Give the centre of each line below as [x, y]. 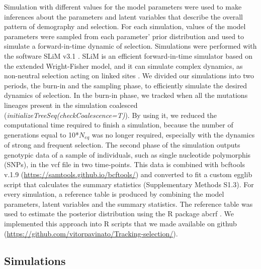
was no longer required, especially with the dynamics [173, 134]
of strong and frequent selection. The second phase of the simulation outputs [122, 145]
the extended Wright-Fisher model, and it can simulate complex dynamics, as [123, 65]
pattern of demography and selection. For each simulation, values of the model [125, 26]
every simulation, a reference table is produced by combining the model [114, 194]
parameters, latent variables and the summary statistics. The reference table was [128, 204]
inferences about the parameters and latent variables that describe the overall [123, 16]
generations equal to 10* [42, 134]
